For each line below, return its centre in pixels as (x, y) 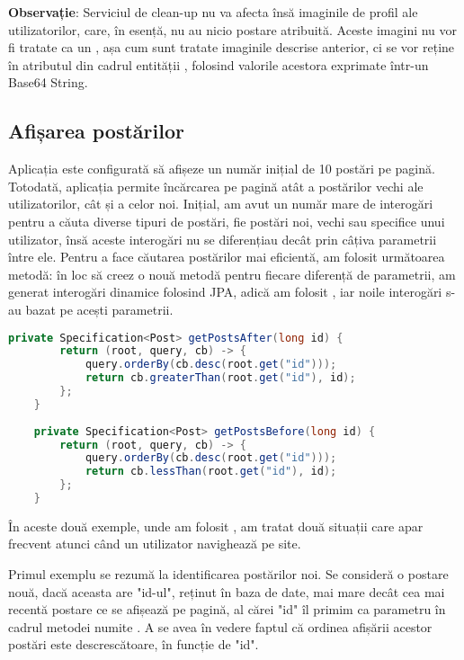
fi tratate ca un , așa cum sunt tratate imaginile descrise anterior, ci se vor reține (232, 47)
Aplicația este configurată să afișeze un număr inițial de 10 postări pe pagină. (222, 169)
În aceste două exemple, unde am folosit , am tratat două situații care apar (216, 526)
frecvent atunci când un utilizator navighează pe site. (155, 544)
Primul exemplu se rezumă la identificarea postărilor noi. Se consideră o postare (228, 574)
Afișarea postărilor (96, 131)
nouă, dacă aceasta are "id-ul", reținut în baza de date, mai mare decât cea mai (227, 591)
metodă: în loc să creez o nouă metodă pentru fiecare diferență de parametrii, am (232, 274)
